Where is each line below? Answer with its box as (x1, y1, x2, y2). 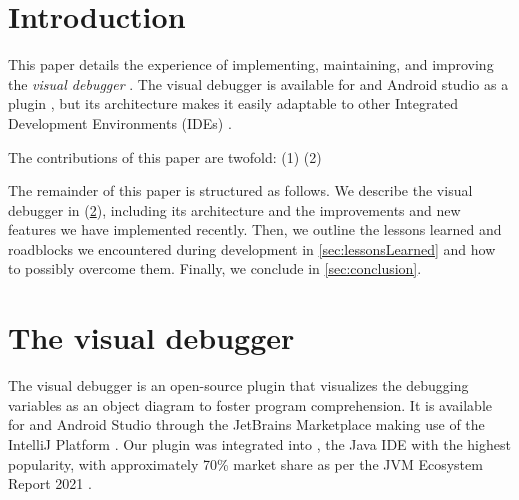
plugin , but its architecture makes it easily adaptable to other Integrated (8, 93, 458, 114)
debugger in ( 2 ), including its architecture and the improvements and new (8, 199, 461, 220)
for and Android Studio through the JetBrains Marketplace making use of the (8, 414, 485, 435)
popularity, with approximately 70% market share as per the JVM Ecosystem (8, 453, 483, 474)
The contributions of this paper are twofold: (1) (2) (8, 146, 322, 167)
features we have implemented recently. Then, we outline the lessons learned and (8, 219, 502, 240)
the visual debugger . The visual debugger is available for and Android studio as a (8, 73, 509, 94)
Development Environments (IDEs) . (8, 112, 232, 133)
